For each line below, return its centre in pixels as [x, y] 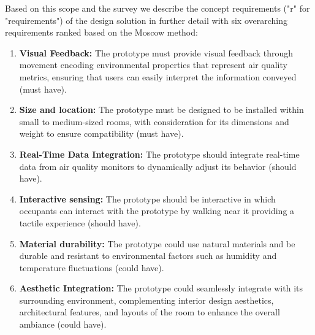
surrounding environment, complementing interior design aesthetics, [146, 300]
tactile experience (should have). [80, 222]
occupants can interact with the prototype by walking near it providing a [157, 211]
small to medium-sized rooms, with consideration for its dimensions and [154, 121]
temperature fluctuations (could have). [92, 267]
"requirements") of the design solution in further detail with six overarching [146, 20]
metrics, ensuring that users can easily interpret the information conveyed [158, 76]
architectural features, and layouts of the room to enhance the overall [150, 312]
